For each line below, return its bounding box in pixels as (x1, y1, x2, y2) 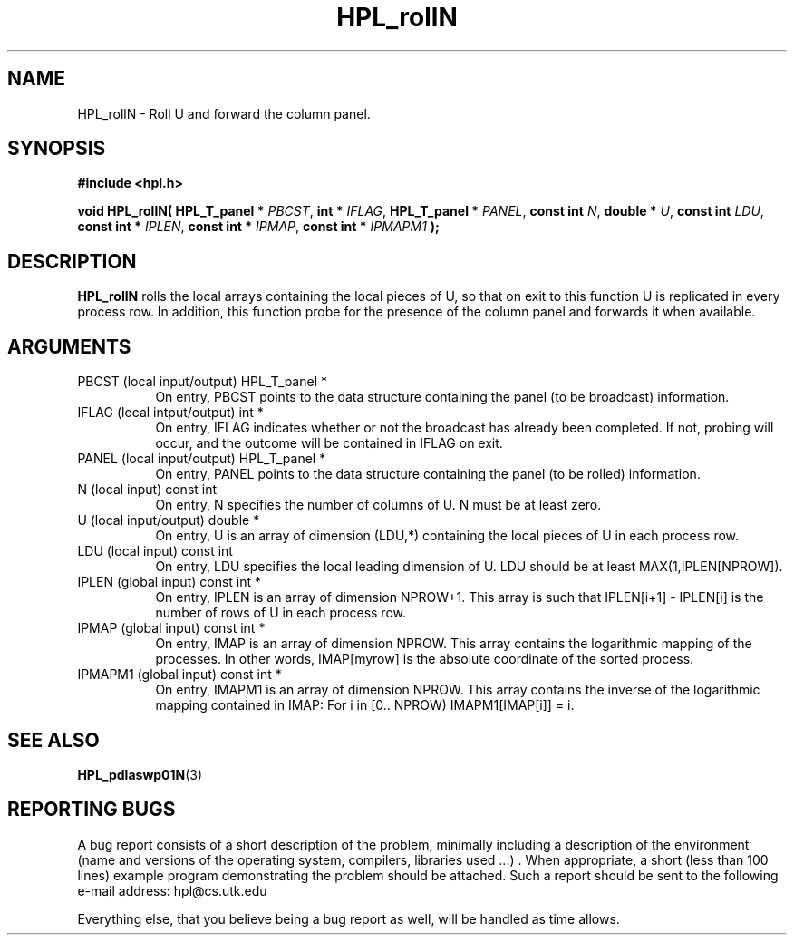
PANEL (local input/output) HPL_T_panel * (77, 451, 326, 467)
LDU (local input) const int (77, 543, 233, 559)
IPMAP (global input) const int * (77, 620, 266, 636)
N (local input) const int (77, 481, 218, 498)
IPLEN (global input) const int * (77, 574, 262, 590)
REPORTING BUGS (7, 798, 176, 821)
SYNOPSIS (7, 137, 106, 160)
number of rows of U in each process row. (155, 605, 406, 621)
